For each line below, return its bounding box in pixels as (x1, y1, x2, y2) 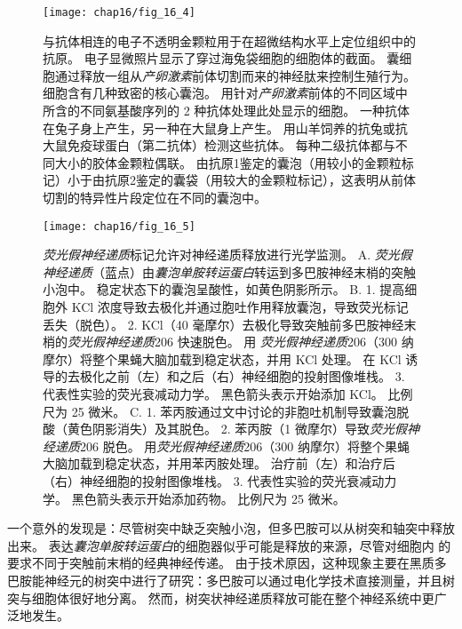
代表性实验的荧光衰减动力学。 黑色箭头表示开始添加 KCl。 (43, 385, 384, 402)
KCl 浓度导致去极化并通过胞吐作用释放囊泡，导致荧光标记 (71, 298, 409, 316)
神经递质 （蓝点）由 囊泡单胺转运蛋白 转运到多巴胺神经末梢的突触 (43, 262, 416, 281)
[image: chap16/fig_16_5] (43, 219, 195, 233)
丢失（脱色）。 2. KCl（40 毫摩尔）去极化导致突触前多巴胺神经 (43, 314, 404, 333)
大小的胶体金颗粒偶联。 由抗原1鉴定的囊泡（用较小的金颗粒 (54, 153, 402, 171)
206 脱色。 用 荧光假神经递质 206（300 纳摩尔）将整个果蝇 (80, 436, 410, 455)
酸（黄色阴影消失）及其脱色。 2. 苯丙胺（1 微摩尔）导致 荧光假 (43, 419, 407, 438)
